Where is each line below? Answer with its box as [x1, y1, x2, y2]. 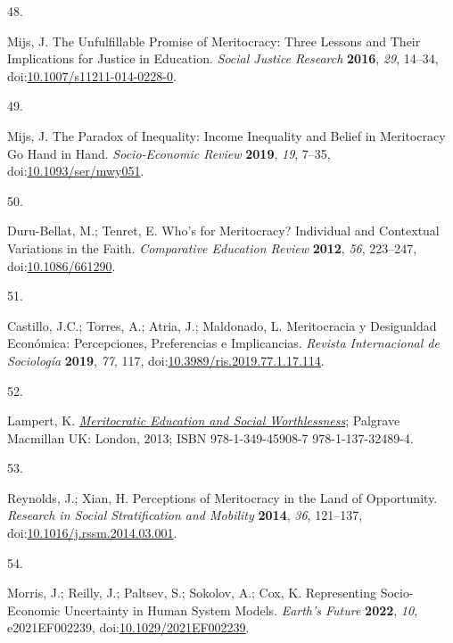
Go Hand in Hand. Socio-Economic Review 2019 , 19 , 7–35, [7, 144, 331, 162]
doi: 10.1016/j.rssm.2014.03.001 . [7, 523, 177, 542]
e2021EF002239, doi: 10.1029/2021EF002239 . [7, 618, 250, 637]
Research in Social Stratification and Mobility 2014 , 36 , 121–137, [7, 506, 363, 524]
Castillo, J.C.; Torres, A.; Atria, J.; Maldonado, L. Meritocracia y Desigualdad [7, 316, 437, 334]
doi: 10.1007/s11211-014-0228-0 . [7, 66, 177, 85]
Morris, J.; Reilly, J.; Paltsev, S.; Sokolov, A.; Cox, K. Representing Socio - [7, 583, 414, 602]
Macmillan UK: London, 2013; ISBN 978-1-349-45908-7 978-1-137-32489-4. [7, 428, 414, 447]
